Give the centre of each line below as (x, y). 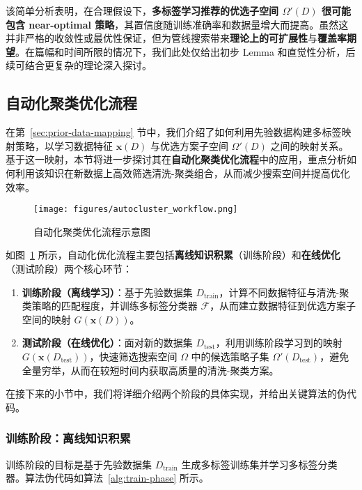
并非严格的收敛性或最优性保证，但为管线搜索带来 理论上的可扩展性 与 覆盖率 (176, 38)
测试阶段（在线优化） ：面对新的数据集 (107, 343)
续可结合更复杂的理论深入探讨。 (79, 65)
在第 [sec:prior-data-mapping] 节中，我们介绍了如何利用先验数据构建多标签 (174, 132)
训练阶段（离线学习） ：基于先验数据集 (107, 292)
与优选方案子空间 (189, 145)
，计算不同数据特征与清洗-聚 (284, 292)
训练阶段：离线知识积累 (68, 438)
